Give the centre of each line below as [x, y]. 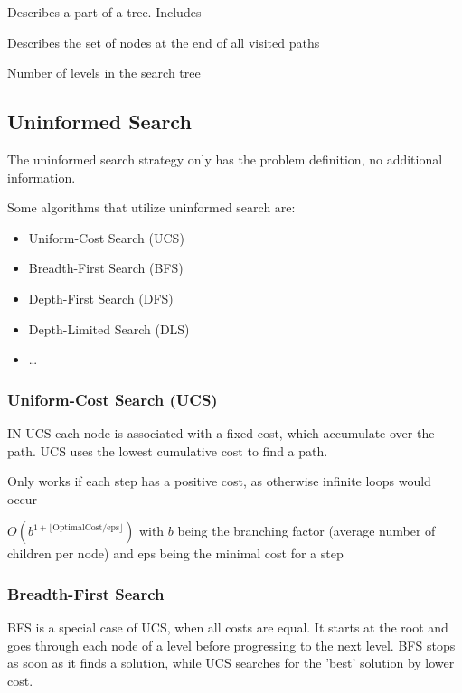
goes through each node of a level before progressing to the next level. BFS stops [231, 645]
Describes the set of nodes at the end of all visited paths [164, 42]
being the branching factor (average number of [306, 531]
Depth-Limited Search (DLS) [109, 328]
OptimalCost [78, 527]
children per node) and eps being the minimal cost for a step [175, 553]
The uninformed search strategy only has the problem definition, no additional [225, 159]
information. [42, 177]
